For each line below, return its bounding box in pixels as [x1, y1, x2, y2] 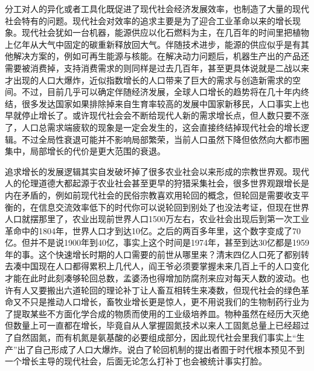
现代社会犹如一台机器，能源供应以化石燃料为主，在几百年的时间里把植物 [21, 26, 309, 39]
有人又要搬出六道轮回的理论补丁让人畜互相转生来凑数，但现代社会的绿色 [13, 283, 301, 296]
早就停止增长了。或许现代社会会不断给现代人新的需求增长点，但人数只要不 [5, 109, 301, 122]
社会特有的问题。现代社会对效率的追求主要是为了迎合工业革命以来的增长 [5, 14, 292, 27]
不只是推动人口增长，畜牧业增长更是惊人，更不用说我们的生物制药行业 [21, 295, 301, 308]
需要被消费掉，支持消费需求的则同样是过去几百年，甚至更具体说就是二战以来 [5, 61, 309, 74]
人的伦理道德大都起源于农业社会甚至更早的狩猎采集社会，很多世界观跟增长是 [5, 177, 309, 189]
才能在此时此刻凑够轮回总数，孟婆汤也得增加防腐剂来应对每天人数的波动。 [5, 272, 301, 284]
